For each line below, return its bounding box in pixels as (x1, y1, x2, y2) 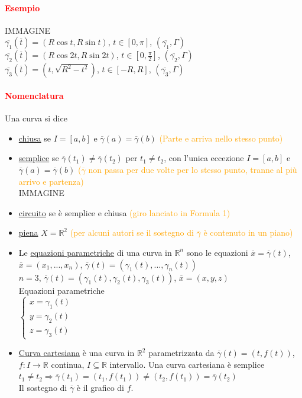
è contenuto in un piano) (203, 226, 293, 239)
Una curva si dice (5, 112, 67, 124)
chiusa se (18, 131, 51, 144)
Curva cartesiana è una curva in (18, 346, 135, 359)
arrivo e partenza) (18, 175, 84, 187)
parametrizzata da (148, 346, 215, 359)
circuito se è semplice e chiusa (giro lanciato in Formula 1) (18, 206, 230, 219)
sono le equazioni (186, 246, 248, 258)
